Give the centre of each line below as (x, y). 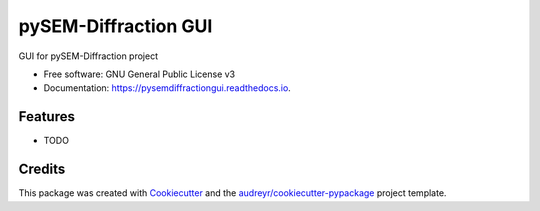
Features (46, 116)
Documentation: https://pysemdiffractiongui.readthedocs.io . (167, 88)
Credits (42, 169)
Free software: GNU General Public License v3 (139, 74)
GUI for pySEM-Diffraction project (88, 56)
